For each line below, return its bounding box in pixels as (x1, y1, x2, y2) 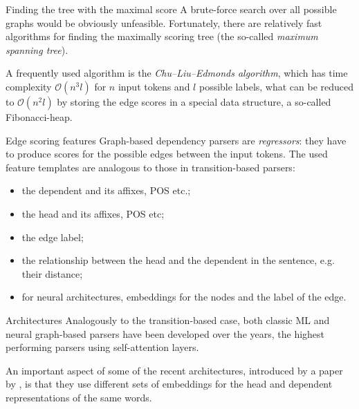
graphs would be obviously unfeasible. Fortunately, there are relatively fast (6, 15, 322, 30)
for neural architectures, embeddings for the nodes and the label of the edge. (21, 289, 347, 304)
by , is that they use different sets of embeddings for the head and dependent (6, 377, 333, 391)
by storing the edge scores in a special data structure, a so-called (57, 94, 331, 108)
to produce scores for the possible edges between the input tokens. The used (6, 146, 328, 161)
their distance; (21, 266, 83, 280)
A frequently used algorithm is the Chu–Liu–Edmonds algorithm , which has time (6, 66, 348, 80)
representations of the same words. (6, 390, 152, 404)
